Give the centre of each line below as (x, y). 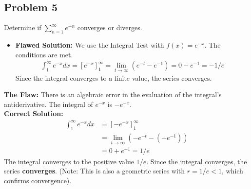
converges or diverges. (110, 27)
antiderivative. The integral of (48, 104)
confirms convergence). (38, 180)
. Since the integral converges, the (197, 161)
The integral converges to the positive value (69, 161)
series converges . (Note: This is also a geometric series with (95, 171)
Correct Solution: (34, 113)
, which (232, 171)
